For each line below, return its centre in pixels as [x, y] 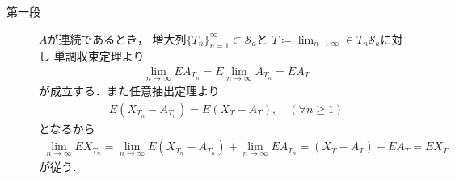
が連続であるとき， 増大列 [117, 38]
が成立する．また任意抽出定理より [129, 91]
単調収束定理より [99, 56]
